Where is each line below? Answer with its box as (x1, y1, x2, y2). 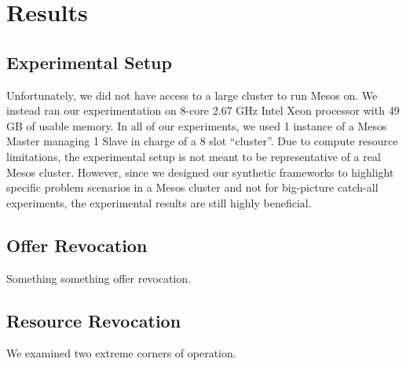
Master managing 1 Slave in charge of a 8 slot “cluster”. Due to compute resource (6, 133, 398, 149)
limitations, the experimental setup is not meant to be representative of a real (6, 148, 381, 164)
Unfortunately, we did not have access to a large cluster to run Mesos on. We (6, 86, 378, 103)
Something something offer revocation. (6, 269, 192, 286)
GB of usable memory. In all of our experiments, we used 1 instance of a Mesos (6, 117, 387, 134)
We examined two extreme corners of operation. (6, 345, 236, 361)
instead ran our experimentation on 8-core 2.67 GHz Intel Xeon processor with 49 (6, 102, 400, 119)
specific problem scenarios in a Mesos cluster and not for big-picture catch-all (6, 179, 379, 196)
